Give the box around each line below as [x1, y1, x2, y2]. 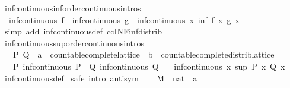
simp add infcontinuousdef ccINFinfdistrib [4, 25, 162, 37]
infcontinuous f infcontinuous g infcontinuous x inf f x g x [8, 13, 240, 26]
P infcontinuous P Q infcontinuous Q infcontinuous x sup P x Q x [12, 59, 285, 72]
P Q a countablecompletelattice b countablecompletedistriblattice [12, 48, 275, 61]
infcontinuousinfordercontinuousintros [4, 2, 141, 14]
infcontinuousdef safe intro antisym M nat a [4, 71, 197, 84]
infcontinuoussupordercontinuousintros [4, 36, 144, 49]
